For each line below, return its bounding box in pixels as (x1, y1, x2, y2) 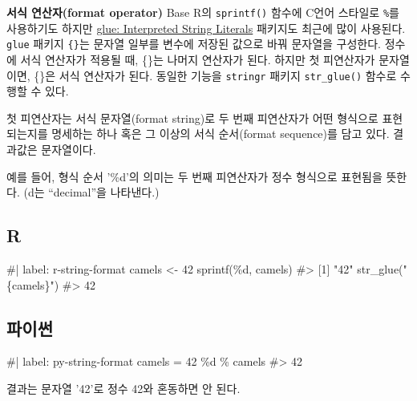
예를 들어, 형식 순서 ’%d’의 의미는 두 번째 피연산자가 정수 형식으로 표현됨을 (6, 168, 383, 184)
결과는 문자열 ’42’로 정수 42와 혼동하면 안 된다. (6, 379, 241, 396)
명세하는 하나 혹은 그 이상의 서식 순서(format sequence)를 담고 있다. (51, 125, 390, 142)
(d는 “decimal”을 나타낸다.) (23, 184, 160, 200)
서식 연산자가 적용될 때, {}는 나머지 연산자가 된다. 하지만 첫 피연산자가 (20, 51, 375, 67)
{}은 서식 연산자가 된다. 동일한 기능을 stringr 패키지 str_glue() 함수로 (34, 67, 397, 83)
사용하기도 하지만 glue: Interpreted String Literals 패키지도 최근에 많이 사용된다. (6, 19, 406, 36)
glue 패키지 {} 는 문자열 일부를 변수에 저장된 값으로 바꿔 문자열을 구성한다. (6, 35, 382, 52)
